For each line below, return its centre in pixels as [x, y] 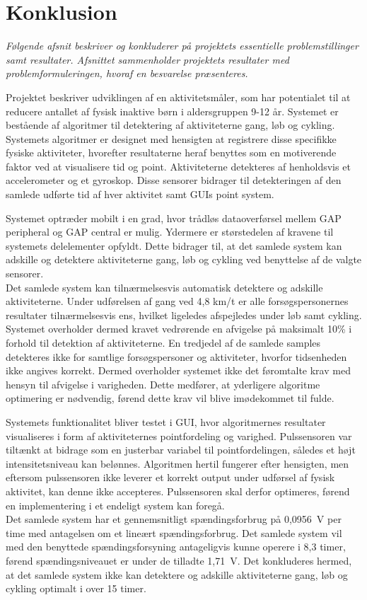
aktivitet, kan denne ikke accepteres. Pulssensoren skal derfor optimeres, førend [178, 491]
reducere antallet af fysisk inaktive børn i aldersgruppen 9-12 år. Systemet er [172, 111]
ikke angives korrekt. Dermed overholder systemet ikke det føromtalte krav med [178, 370]
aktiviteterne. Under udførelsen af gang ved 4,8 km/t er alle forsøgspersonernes [177, 301]
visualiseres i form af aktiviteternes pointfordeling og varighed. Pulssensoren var [179, 435]
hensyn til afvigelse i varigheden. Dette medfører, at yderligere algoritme [163, 384]
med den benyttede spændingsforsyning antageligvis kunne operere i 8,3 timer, [176, 547]
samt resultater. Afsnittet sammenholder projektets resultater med [147, 59]
